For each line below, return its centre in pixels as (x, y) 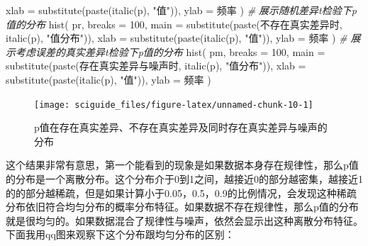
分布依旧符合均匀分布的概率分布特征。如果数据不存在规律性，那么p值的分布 (182, 207)
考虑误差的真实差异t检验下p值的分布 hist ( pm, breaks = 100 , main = (170, 51)
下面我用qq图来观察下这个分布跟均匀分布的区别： (120, 234)
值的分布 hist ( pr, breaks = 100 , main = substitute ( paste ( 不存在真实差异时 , (174, 24)
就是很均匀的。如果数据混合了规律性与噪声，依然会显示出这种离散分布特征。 (184, 220)
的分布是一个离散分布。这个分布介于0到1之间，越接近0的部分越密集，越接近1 (184, 179)
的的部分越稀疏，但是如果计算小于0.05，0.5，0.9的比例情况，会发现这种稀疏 (181, 192)
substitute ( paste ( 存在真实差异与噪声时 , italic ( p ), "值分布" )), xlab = (156, 66)
